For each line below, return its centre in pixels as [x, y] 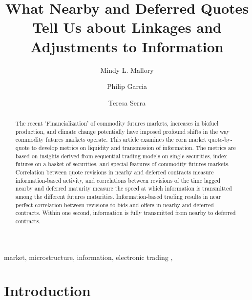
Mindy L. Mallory [127, 70]
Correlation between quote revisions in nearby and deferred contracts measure [115, 172]
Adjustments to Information [127, 46]
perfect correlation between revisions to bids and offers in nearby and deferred [115, 204]
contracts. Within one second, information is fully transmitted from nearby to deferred [126, 213]
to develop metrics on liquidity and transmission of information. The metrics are [134, 148]
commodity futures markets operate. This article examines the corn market [111, 139]
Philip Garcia [127, 86]
